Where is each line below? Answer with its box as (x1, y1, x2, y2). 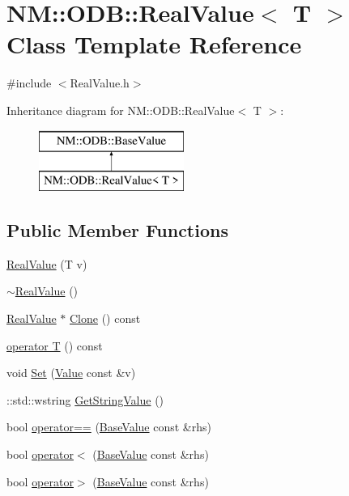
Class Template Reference (6, 28, 302, 61)
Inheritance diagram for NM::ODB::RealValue (6, 101, 235, 118)
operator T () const (6, 337, 103, 354)
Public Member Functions (6, 218, 228, 243)
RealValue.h (70, 74, 130, 91)
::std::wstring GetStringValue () (6, 391, 164, 408)
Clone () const (70, 310, 141, 327)
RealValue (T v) (6, 255, 87, 272)
